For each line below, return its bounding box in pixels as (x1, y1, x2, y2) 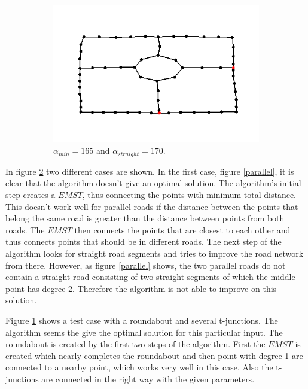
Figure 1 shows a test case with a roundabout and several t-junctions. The (5, 314, 278, 327)
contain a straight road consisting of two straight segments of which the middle (5, 271, 295, 283)
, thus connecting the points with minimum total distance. (82, 189, 297, 201)
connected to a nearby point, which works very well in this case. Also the (5, 361, 273, 373)
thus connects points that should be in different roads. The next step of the (5, 235, 282, 248)
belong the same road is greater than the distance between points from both (5, 212, 285, 224)
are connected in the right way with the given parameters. (41, 372, 255, 385)
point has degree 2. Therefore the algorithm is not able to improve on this (5, 282, 277, 294)
